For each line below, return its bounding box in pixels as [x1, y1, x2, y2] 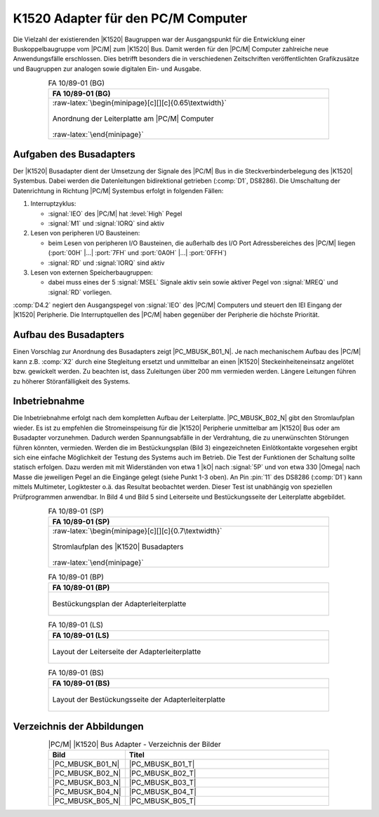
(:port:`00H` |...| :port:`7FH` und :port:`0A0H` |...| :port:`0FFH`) [48, 249, 227, 257]
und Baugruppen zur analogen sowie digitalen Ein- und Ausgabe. [13, 64, 201, 73]
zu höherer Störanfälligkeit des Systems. [13, 377, 131, 386]
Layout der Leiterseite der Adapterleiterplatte [52, 647, 201, 657]
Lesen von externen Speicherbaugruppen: [30, 268, 154, 277]
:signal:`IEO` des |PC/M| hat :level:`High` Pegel [48, 209, 182, 218]
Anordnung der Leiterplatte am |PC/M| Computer [52, 114, 214, 124]
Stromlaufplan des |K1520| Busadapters [52, 542, 184, 551]
